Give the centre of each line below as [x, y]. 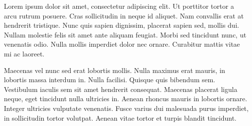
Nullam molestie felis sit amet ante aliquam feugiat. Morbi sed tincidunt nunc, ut [125, 34]
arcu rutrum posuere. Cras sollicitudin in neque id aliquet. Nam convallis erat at [124, 15]
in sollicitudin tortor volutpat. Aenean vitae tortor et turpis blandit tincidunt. [120, 117]
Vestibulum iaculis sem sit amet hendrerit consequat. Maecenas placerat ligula [121, 89]
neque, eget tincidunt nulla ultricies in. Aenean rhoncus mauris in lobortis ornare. [126, 99]
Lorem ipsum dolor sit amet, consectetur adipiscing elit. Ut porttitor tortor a [119, 6]
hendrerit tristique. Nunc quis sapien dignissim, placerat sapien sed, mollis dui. [122, 25]
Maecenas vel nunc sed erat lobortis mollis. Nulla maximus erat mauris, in [115, 70]
